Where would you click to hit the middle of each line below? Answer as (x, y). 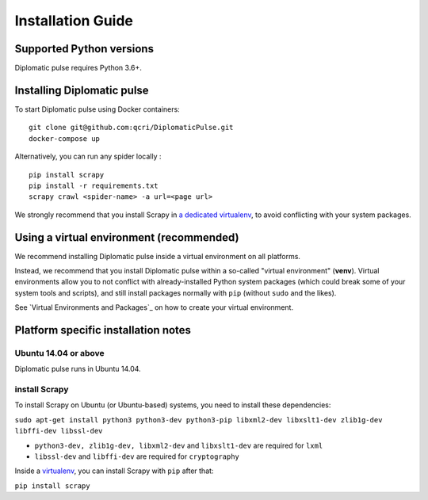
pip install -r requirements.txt (94, 185)
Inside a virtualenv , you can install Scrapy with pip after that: (114, 471)
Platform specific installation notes (103, 330)
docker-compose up (65, 138)
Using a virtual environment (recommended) (127, 237)
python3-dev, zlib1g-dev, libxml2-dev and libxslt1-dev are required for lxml (179, 445)
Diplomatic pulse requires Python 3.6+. (78, 68)
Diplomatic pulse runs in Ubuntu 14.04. (78, 369)
